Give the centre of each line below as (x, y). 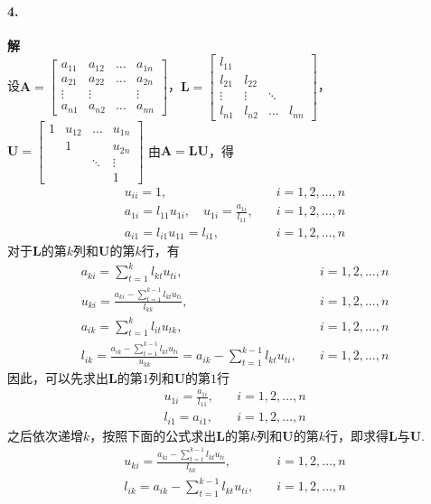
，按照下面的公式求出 (153, 435)
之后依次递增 (45, 435)
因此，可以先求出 (58, 377)
